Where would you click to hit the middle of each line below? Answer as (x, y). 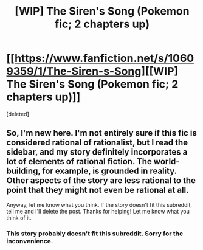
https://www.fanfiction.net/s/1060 (104, 58)
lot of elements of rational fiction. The (79, 161)
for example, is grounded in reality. (110, 171)
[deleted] (18, 114)
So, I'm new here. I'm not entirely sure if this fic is (102, 133)
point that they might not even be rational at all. (98, 190)
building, (23, 171)
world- (167, 161)
